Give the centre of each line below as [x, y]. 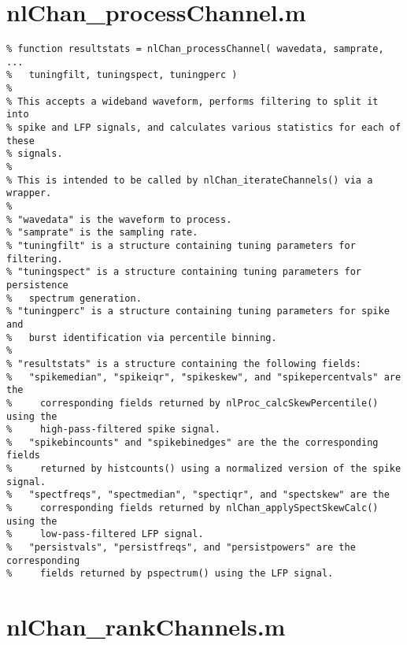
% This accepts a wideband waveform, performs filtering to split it [192, 101]
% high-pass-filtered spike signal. [114, 430]
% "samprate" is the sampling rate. [102, 233]
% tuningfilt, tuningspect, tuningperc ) [122, 75]
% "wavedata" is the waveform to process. [119, 219]
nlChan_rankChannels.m [146, 626]
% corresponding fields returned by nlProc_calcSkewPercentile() [192, 403]
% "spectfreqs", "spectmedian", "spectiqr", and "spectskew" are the [198, 495]
